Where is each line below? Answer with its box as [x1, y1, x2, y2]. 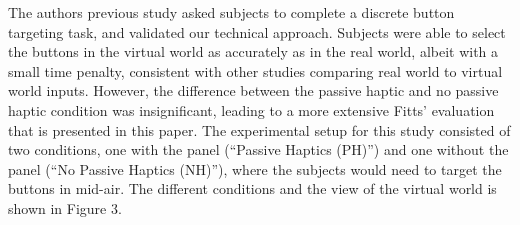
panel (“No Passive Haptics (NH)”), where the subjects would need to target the [8, 158, 502, 179]
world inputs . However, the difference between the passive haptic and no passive [8, 80, 499, 101]
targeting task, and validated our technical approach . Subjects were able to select [8, 21, 506, 42]
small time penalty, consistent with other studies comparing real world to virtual [8, 60, 503, 81]
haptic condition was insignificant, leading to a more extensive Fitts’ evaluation [8, 99, 495, 120]
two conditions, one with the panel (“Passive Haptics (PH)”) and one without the [8, 139, 509, 160]
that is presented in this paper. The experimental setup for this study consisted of [8, 119, 511, 140]
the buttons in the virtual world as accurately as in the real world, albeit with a [8, 41, 499, 62]
